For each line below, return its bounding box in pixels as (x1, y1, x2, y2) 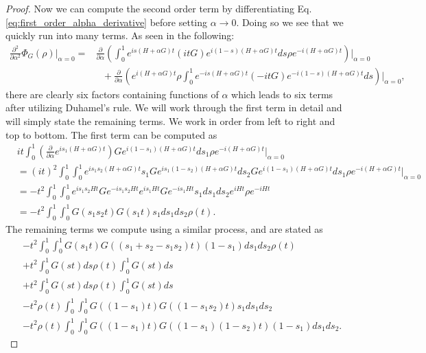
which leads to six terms (231, 87, 333, 101)
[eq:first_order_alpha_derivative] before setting (5, 14, 208, 29)
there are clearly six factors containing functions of (5, 87, 219, 101)
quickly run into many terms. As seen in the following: (5, 28, 235, 43)
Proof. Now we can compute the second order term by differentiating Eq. (5, 1, 312, 15)
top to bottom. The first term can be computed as (5, 127, 217, 141)
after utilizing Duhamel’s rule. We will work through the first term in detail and (5, 100, 342, 115)
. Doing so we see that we (236, 14, 344, 29)
